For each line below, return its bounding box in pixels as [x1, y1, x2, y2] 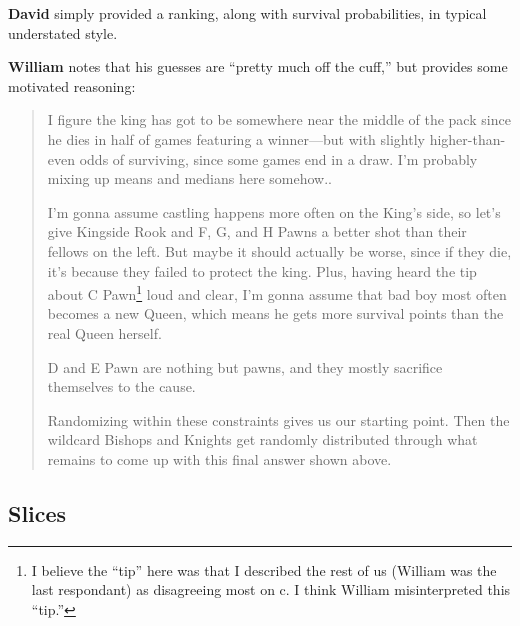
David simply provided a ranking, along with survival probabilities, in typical [8, 3, 487, 23]
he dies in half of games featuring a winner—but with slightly [47, 128, 425, 149]
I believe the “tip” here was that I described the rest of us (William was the [31, 559, 497, 580]
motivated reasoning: [8, 75, 136, 96]
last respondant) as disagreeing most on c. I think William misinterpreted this [31, 579, 511, 600]
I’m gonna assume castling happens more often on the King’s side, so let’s [47, 201, 501, 222]
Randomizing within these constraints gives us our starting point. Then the [47, 409, 510, 430]
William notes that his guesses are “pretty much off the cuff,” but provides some [8, 56, 508, 77]
